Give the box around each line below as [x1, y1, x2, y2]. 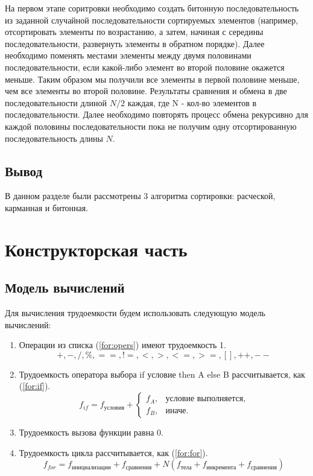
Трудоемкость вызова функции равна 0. [19, 426, 163, 439]
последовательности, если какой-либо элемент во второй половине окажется [5, 60, 285, 73]
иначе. [165, 406, 189, 415]
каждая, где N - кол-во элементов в [127, 96, 257, 109]
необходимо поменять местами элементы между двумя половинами [5, 49, 251, 62]
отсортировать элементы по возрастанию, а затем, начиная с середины [5, 25, 264, 38]
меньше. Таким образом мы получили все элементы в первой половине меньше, [5, 72, 300, 85]
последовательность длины [5, 132, 103, 144]
